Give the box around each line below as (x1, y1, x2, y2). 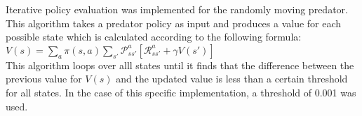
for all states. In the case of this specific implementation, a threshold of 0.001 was (6, 85, 356, 99)
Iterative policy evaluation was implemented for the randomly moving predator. (6, 2, 348, 16)
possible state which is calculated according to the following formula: (6, 29, 302, 44)
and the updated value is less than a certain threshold (116, 71, 348, 86)
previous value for (6, 71, 82, 86)
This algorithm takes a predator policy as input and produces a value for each (6, 15, 342, 30)
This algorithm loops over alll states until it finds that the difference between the (6, 57, 354, 72)
